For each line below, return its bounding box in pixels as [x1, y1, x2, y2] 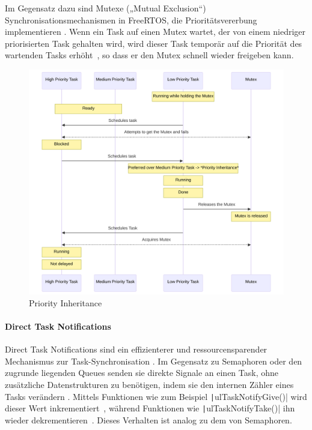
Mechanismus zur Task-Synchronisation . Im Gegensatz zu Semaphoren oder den [5, 354, 302, 367]
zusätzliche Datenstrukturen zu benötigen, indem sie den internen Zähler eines [5, 378, 294, 391]
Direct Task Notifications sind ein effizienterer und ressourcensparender [5, 343, 268, 356]
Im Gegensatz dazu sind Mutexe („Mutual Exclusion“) [5, 2, 206, 14]
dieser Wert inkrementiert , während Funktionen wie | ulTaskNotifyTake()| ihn [5, 402, 295, 414]
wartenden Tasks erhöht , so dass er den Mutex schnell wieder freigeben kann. [5, 49, 294, 61]
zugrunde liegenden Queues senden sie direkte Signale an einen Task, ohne [5, 366, 278, 379]
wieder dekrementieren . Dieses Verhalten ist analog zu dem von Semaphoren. [5, 413, 292, 426]
